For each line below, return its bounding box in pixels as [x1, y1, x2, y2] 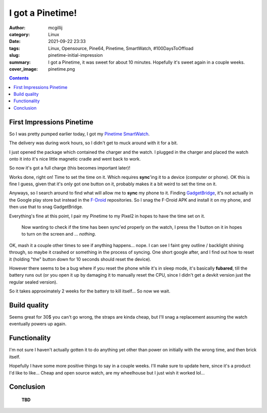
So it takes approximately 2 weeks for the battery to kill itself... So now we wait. [9, 288, 171, 294]
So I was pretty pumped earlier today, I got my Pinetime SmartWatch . [9, 131, 150, 137]
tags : [9, 45, 20, 51]
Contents [9, 75, 29, 81]
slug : [9, 52, 20, 58]
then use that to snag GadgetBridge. [9, 204, 84, 210]
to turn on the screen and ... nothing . [21, 231, 96, 237]
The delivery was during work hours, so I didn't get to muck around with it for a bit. [9, 140, 178, 146]
